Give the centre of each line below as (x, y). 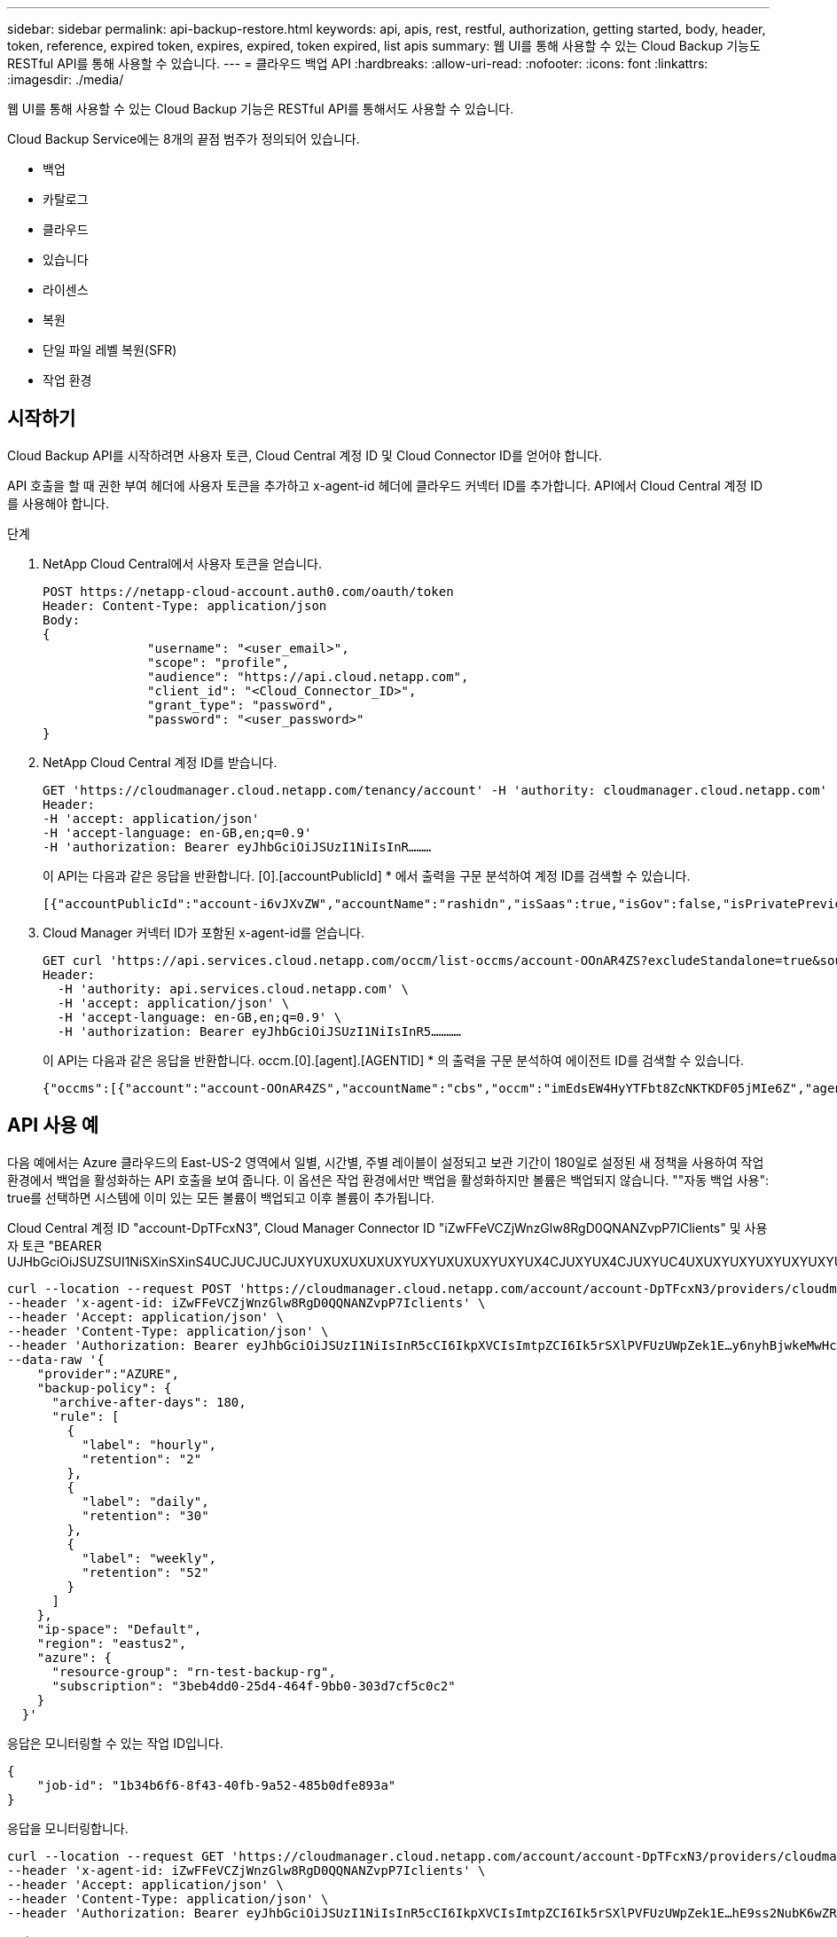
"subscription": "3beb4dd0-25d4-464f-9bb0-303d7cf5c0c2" (254, 1686)
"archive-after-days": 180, (149, 1402)
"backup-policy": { (104, 1388)
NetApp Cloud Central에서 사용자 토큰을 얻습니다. (182, 563)
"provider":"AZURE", (108, 1373)
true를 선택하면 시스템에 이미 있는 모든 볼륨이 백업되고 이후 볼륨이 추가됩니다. (221, 1197)
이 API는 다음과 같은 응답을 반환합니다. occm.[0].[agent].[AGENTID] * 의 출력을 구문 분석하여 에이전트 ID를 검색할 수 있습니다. (393, 1060)
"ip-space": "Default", (119, 1629)
